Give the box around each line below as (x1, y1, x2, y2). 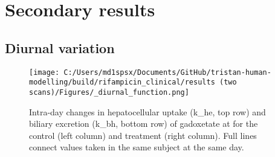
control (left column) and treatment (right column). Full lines (29, 129, 257, 141)
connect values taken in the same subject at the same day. (29, 141, 244, 153)
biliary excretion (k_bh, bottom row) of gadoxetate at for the (29, 117, 258, 130)
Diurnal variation (5, 38, 115, 57)
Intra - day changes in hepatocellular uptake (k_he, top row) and (29, 105, 266, 118)
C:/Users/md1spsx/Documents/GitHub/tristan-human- (63, 68, 271, 77)
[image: (29, 68, 60, 77)
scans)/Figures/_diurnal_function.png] (29, 88, 189, 97)
